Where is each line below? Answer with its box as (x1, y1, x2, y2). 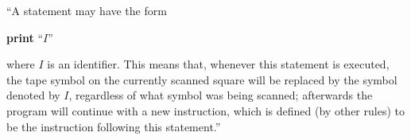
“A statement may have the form (6, 2, 167, 18)
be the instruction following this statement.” (6, 118, 221, 134)
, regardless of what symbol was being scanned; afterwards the (68, 87, 373, 103)
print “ (6, 29, 44, 45)
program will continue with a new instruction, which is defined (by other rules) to (6, 102, 405, 119)
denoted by (6, 87, 60, 103)
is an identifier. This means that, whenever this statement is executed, (47, 56, 390, 72)
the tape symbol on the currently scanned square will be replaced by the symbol (6, 71, 397, 87)
